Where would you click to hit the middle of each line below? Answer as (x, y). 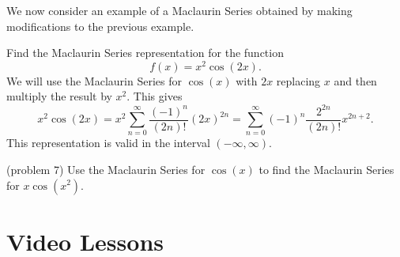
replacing (298, 80)
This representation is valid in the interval (108, 143)
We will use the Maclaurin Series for (94, 80)
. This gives (155, 96)
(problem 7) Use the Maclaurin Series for (106, 169)
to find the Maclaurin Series (326, 169)
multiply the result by (59, 96)
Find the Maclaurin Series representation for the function (145, 53)
